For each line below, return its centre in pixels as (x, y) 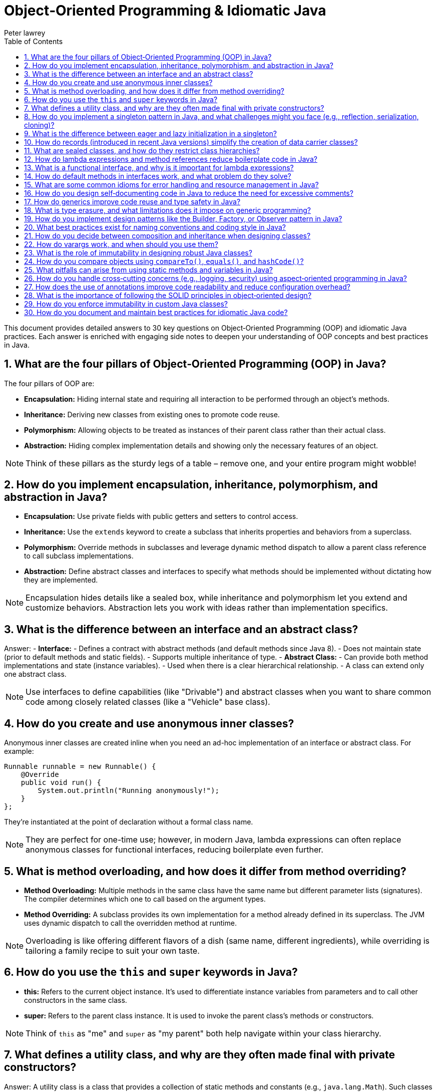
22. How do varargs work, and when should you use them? (121, 244)
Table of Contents (34, 41)
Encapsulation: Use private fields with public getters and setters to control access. (161, 516)
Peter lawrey (25, 33)
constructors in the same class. (76, 1000)
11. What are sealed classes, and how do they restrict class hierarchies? (142, 150)
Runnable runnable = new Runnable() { (80, 767)
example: (19, 751)
